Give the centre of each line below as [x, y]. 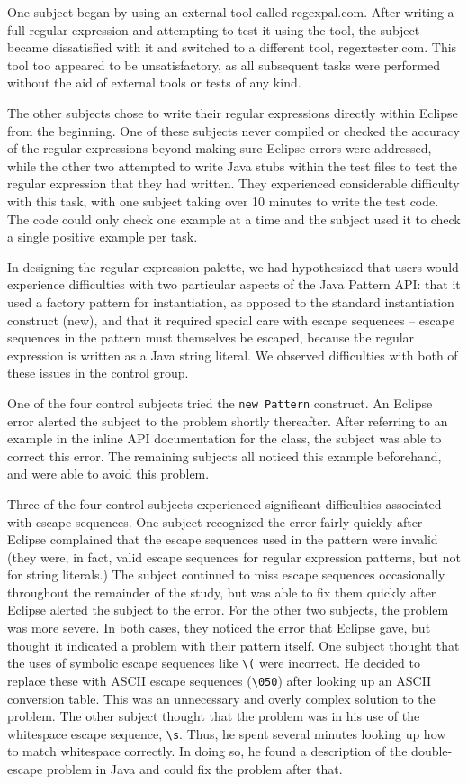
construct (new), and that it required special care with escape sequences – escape [231, 319]
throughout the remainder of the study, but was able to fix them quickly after [222, 592]
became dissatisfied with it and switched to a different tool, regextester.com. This [232, 47]
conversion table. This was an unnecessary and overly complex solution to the [221, 698]
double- [432, 751]
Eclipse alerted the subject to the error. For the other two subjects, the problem [228, 610]
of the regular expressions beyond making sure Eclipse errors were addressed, [220, 148]
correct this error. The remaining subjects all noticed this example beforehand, [225, 456]
